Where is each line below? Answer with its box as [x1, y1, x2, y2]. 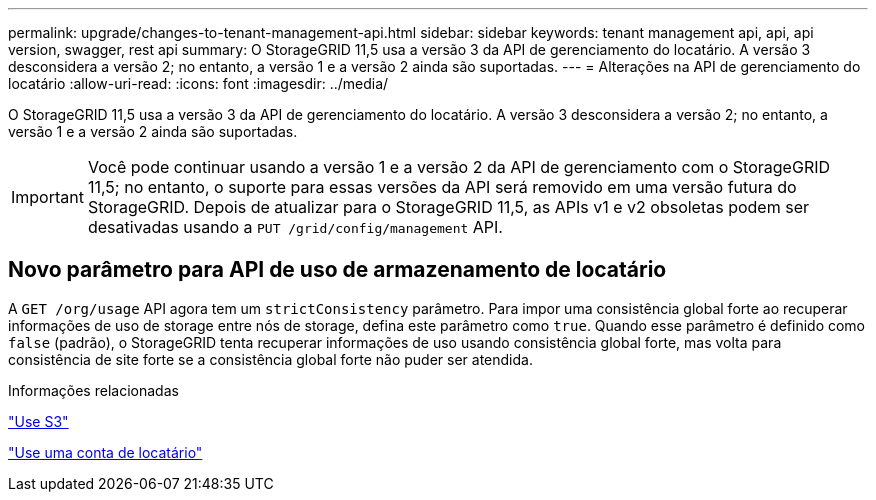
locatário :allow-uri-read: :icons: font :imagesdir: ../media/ [8, 75, 389, 92]
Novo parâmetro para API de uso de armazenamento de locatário [8, 257, 667, 283]
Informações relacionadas [8, 381, 179, 399]
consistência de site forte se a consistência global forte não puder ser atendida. [8, 350, 533, 368]
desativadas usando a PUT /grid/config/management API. [87, 217, 503, 237]
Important [11, 187, 84, 207]
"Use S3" [8, 412, 69, 430]
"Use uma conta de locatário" [8, 443, 203, 461]
